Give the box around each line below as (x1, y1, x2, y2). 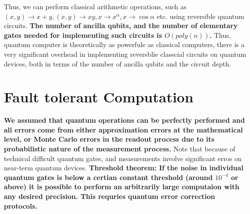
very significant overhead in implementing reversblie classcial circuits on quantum (4, 49, 247, 59)
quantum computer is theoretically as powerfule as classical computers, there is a (4, 39, 245, 49)
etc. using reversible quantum (156, 11, 244, 21)
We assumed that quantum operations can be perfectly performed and (4, 115, 245, 125)
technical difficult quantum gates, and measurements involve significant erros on (4, 153, 242, 163)
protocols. (4, 200, 37, 211)
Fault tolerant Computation (4, 87, 194, 107)
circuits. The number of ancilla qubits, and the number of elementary (4, 20, 238, 31)
